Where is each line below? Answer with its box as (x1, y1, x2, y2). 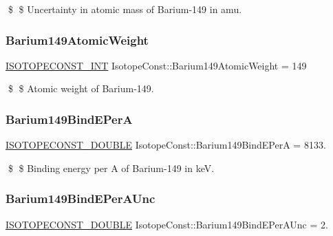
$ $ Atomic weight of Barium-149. (8, 81, 154, 96)
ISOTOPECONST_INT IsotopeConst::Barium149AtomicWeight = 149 (6, 58, 307, 72)
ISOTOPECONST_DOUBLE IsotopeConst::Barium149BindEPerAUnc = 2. (6, 217, 328, 231)
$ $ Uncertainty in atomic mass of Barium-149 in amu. (8, 2, 242, 16)
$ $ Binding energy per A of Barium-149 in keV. (8, 160, 215, 175)
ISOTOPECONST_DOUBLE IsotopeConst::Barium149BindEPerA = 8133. (6, 138, 326, 152)
